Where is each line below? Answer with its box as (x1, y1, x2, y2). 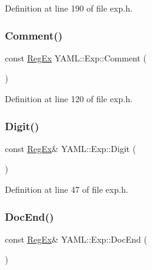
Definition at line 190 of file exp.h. (5, 2, 133, 14)
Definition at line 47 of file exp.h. (5, 183, 128, 195)
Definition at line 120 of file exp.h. (5, 92, 133, 105)
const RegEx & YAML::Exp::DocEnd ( (5, 232, 147, 245)
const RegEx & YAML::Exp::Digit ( (5, 142, 136, 154)
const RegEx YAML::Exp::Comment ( (5, 51, 147, 64)
